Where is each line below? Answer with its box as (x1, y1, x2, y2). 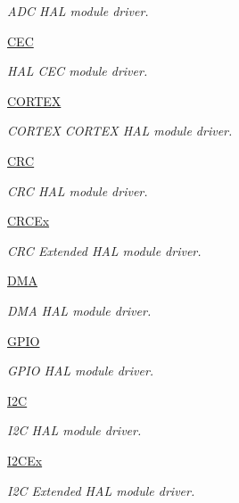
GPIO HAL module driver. (7, 361, 154, 380)
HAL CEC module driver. (7, 62, 148, 80)
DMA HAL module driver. (7, 301, 152, 319)
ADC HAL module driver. (7, 2, 149, 20)
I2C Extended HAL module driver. (7, 481, 195, 499)
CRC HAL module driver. (7, 181, 148, 200)
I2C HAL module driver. (7, 421, 142, 440)
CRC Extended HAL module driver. (7, 241, 202, 260)
